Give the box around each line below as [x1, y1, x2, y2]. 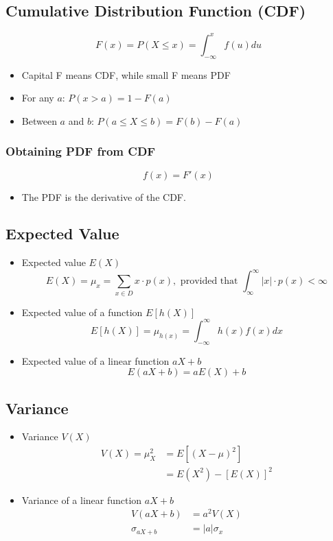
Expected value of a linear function [21, 353, 170, 368]
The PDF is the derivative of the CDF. [21, 189, 186, 204]
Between [21, 113, 57, 128]
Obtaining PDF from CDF [5, 143, 156, 160]
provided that [180, 276, 238, 287]
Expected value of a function [21, 304, 143, 319]
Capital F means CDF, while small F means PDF [21, 67, 231, 82]
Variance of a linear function [21, 492, 142, 507]
